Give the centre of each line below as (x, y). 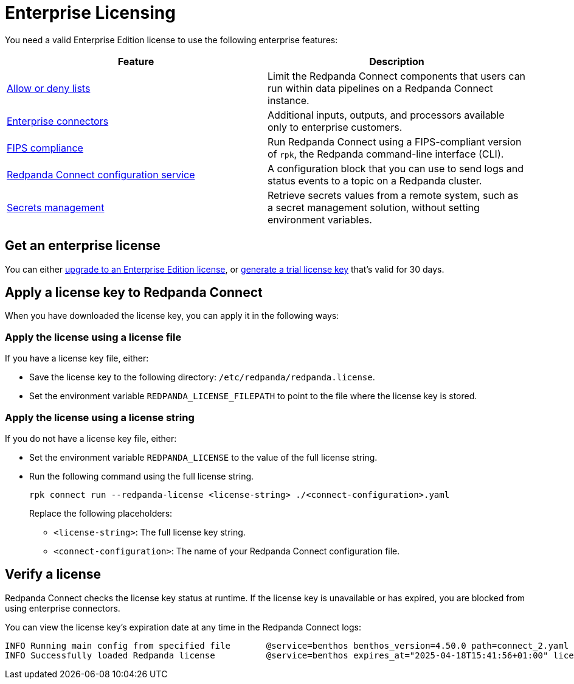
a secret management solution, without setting (374, 207)
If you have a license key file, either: (77, 358)
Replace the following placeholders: (101, 513)
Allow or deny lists (49, 88)
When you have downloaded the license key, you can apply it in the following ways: (172, 316)
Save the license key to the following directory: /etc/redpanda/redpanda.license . (202, 377)
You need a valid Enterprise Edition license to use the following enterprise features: (171, 40)
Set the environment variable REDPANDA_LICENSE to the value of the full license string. (203, 457)
